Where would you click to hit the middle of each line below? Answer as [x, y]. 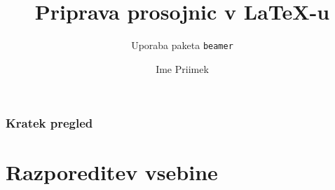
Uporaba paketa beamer [182, 45]
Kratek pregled [49, 123]
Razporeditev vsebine [112, 172]
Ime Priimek [182, 68]
